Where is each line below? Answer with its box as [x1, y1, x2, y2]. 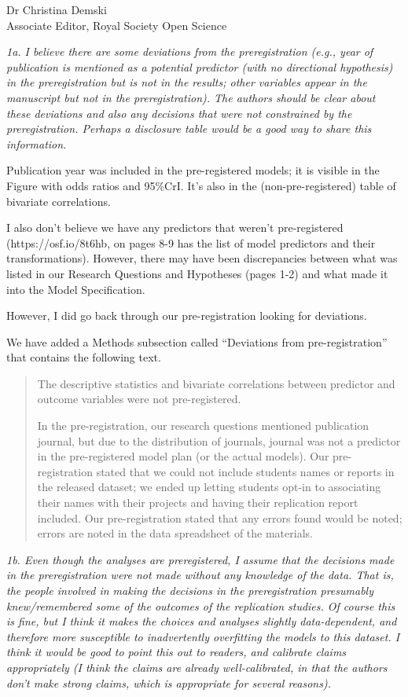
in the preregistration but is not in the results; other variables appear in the [6, 74, 367, 90]
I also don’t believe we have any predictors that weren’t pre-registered [6, 219, 344, 236]
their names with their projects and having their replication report [37, 494, 358, 511]
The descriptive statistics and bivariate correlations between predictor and [37, 375, 395, 391]
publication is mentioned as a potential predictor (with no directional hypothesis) [6, 58, 393, 75]
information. [6, 135, 67, 152]
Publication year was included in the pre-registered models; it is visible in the [6, 162, 380, 178]
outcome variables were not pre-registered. [37, 391, 241, 407]
